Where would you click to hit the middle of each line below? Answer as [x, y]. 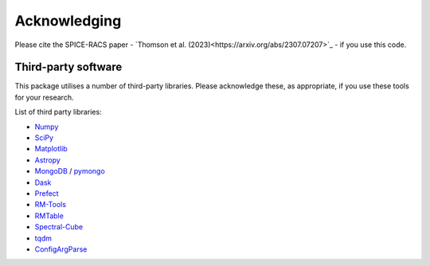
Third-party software [68, 67]
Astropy [48, 160]
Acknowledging [68, 21]
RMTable [49, 216]
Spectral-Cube [59, 227]
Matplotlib [51, 149]
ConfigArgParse [61, 249]
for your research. [44, 97]
